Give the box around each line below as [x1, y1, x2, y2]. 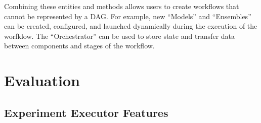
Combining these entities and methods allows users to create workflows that [4, 1, 239, 11]
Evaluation [4, 70, 80, 91]
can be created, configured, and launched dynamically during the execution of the [4, 21, 257, 31]
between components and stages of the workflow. [4, 40, 155, 51]
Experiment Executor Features [4, 104, 168, 120]
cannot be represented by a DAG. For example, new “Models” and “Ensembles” [4, 11, 251, 21]
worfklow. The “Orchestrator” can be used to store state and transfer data [4, 30, 235, 41]
